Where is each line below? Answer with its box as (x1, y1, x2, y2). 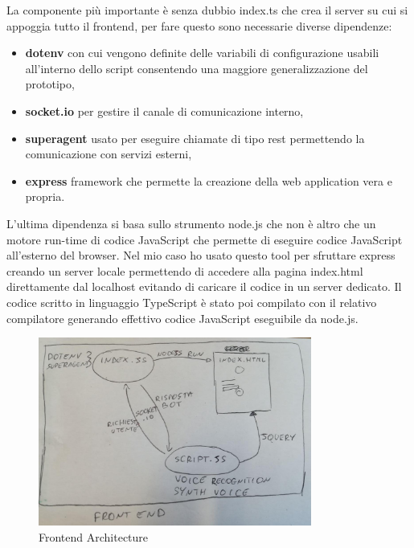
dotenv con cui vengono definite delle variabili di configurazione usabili (25, 44, 379, 61)
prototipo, (25, 76, 75, 92)
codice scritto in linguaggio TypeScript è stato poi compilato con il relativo (6, 293, 377, 310)
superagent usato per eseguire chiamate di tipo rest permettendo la (25, 129, 365, 146)
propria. (25, 188, 65, 205)
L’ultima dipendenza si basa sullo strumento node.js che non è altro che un (6, 215, 376, 231)
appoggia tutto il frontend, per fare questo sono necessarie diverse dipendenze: (6, 17, 392, 34)
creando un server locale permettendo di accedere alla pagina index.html (6, 262, 363, 279)
